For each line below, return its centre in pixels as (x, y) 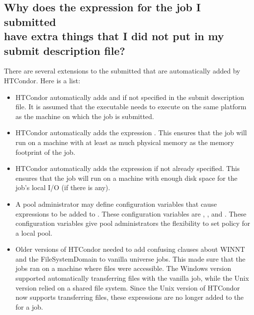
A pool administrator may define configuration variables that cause (116, 204)
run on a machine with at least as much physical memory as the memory (125, 142)
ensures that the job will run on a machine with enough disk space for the (126, 178)
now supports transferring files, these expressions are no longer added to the (129, 297)
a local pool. (34, 232)
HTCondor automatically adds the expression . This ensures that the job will (131, 133)
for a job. (29, 306)
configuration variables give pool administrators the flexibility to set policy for (133, 223)
